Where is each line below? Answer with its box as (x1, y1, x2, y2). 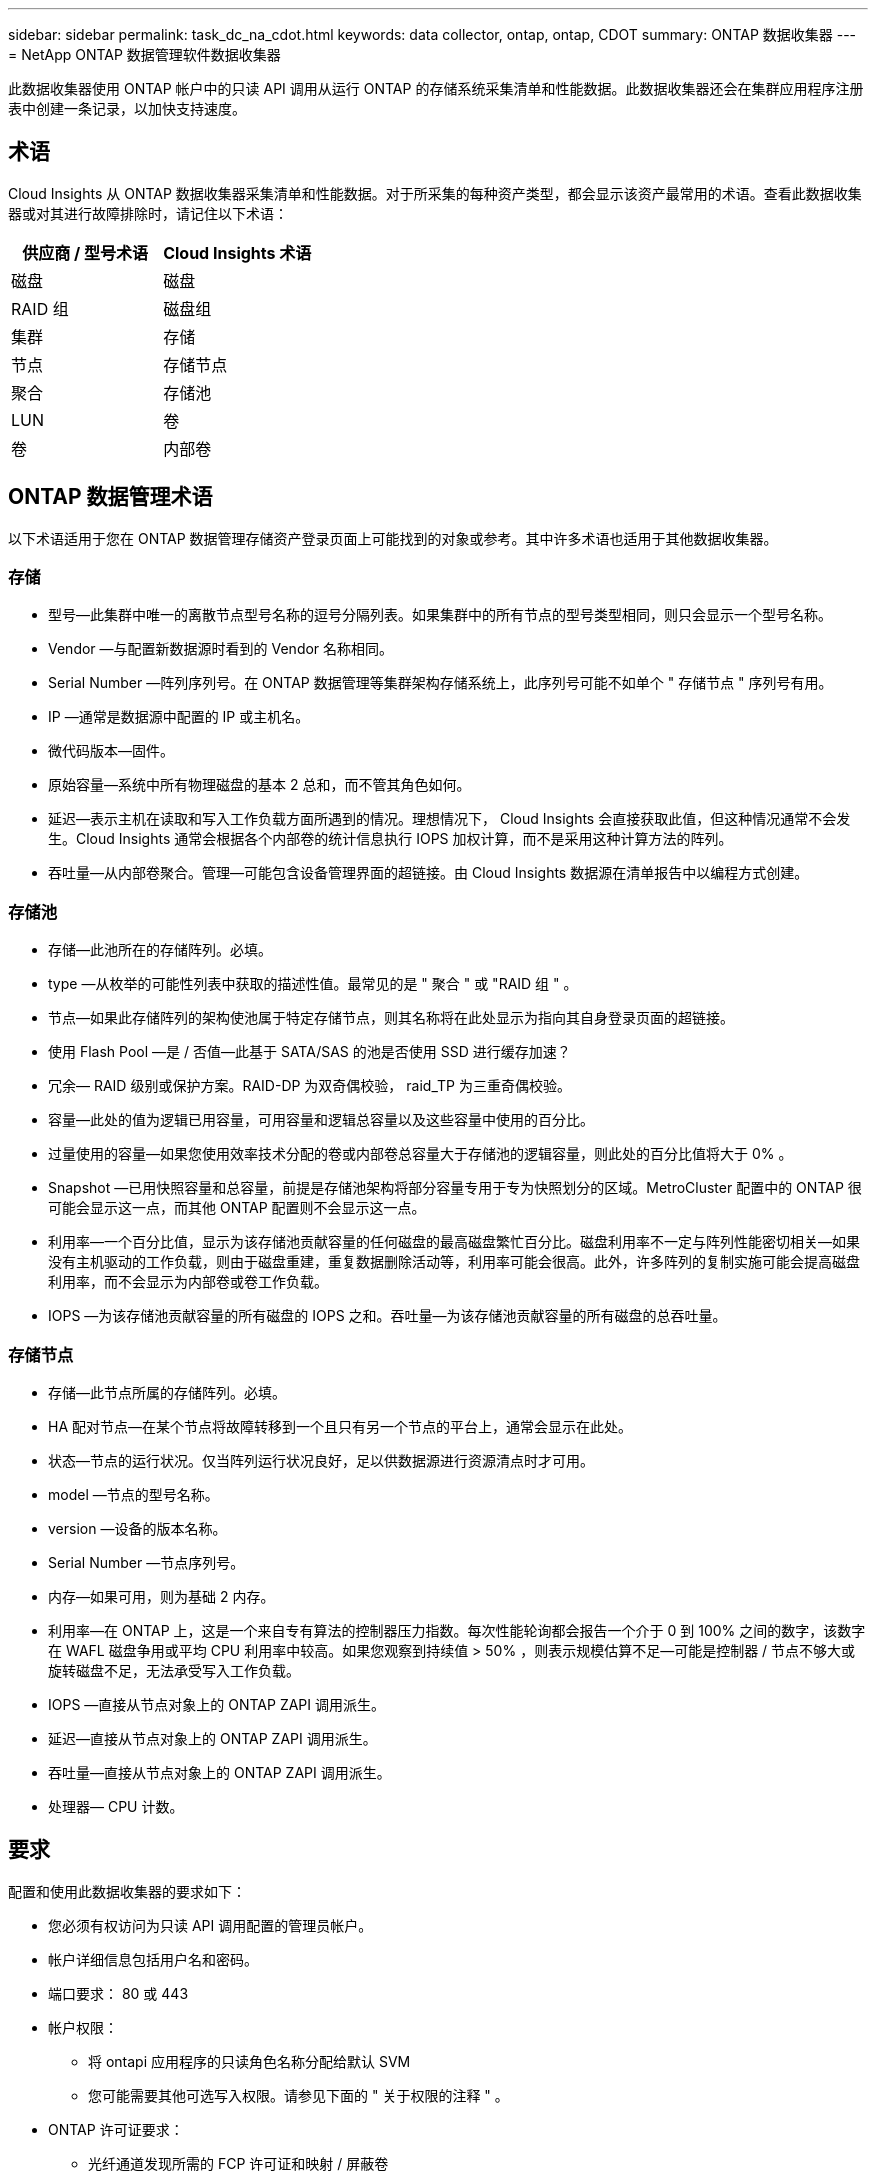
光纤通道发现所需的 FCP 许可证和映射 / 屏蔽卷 (88, 2154, 389, 2172)
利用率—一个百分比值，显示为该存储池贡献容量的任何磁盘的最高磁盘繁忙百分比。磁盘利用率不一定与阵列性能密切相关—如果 (48, 1233, 860, 1251)
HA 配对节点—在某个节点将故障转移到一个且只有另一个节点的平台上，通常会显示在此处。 (48, 1417, 632, 1435)
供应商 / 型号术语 (22, 242, 148, 263)
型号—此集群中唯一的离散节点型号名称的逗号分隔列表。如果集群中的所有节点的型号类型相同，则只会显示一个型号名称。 (48, 606, 832, 624)
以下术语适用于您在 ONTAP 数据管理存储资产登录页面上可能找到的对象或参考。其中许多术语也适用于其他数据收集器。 (8, 529, 778, 547)
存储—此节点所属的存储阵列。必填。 (48, 1383, 286, 1401)
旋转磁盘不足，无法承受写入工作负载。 (48, 1661, 300, 1679)
